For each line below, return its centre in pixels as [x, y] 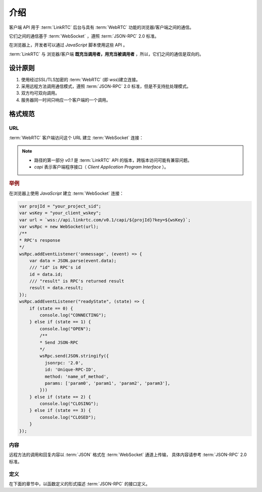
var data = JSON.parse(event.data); [73, 261]
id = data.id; [46, 274]
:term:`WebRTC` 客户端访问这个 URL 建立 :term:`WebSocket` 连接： [76, 137]
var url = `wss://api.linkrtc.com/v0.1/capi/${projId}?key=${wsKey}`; [105, 220]
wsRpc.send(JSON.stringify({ [74, 356]
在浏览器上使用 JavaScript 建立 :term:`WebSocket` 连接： [66, 193]
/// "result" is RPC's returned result [77, 281]
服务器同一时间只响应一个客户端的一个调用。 [66, 100]
